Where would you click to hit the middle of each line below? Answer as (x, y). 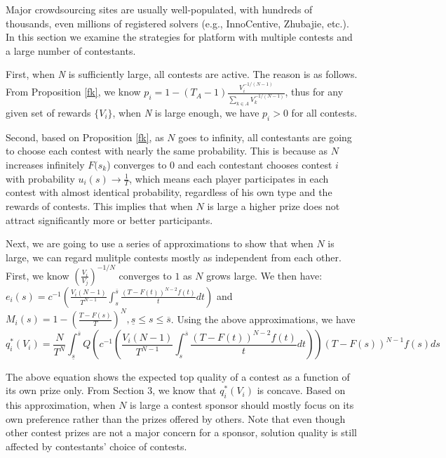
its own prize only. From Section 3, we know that (111, 390)
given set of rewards (48, 112)
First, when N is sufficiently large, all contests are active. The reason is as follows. (182, 74)
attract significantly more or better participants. (109, 220)
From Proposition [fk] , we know (73, 92)
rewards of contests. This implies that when (99, 205)
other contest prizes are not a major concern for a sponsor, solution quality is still (181, 432)
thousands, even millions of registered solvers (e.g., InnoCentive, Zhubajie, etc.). (177, 23)
